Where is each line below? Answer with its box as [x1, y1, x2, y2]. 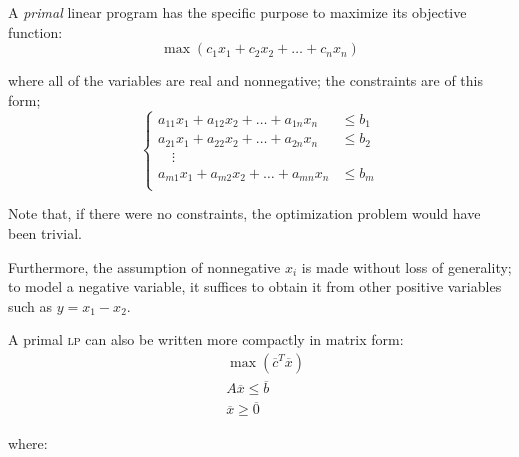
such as [8, 295, 53, 316]
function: [8, 21, 63, 42]
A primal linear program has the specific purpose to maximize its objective [8, 2, 467, 22]
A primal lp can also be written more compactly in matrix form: [8, 329, 404, 350]
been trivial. [8, 223, 82, 243]
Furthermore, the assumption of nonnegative [8, 256, 281, 277]
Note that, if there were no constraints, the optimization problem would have [8, 203, 481, 224]
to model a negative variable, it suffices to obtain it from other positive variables [8, 276, 502, 297]
